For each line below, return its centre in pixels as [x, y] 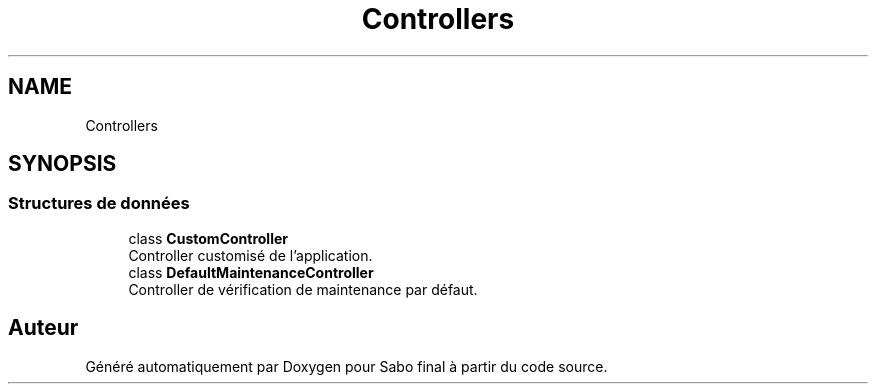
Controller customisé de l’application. [250, 255]
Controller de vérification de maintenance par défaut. [303, 289]
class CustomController [208, 238]
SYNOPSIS [62, 164]
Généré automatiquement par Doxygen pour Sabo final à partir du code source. [346, 366]
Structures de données [99, 203]
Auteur [43, 328]
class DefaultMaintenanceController [251, 272]
